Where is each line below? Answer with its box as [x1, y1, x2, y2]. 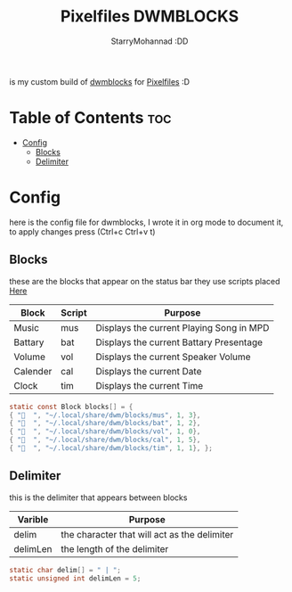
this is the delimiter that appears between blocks [9, 492, 188, 503]
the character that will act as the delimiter [61, 528, 234, 540]
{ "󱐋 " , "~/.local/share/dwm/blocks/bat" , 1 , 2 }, [9, 419, 201, 428]
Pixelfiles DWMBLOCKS [61, 6, 239, 27]
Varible [17, 513, 49, 525]
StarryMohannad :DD [110, 36, 189, 46]
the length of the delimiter [61, 542, 169, 555]
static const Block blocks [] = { [9, 402, 134, 411]
